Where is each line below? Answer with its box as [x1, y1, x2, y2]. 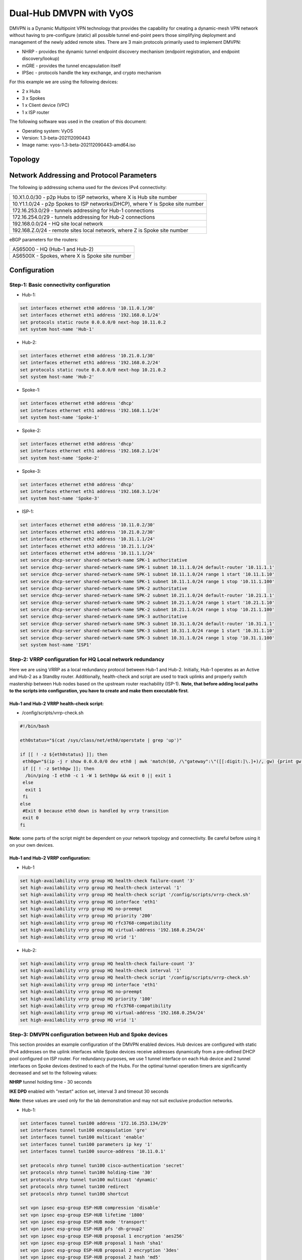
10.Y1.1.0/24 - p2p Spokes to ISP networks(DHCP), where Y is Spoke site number [12, 200, 204, 207]
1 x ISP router [22, 109, 50, 115]
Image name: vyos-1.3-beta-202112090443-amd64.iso [22, 142, 136, 148]
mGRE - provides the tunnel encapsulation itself [22, 62, 121, 69]
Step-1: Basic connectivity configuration [9, 281, 111, 288]
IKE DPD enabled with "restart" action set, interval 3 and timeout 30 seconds [9, 1088, 169, 1094]
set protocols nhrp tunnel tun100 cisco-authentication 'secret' [20, 1162, 185, 1168]
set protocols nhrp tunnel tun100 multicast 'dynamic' [20, 1177, 158, 1182]
